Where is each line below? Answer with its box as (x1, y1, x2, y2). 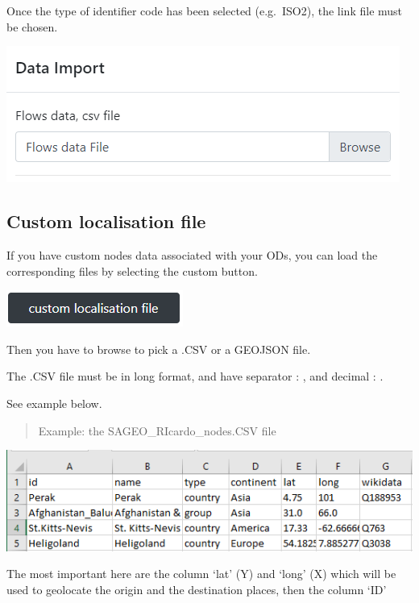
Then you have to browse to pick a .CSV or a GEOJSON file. (6, 340, 311, 357)
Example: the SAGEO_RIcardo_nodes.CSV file (38, 422, 276, 439)
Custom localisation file (6, 209, 206, 234)
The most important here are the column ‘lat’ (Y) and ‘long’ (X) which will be (6, 565, 396, 582)
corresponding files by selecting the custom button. (6, 262, 258, 279)
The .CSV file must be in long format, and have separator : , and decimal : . (6, 368, 384, 385)
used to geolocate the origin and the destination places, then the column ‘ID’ (6, 580, 387, 597)
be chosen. (6, 18, 58, 35)
